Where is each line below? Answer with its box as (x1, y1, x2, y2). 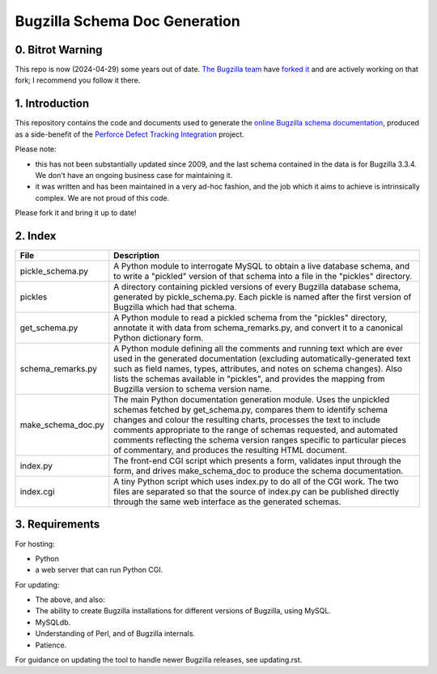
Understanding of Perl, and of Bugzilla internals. (35, 629, 196, 638)
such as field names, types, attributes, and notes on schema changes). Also (113, 363, 403, 374)
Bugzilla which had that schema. (113, 302, 237, 312)
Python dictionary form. (113, 333, 204, 343)
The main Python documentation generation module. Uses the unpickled (113, 394, 390, 405)
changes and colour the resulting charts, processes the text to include (113, 414, 380, 425)
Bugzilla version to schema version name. (113, 384, 273, 394)
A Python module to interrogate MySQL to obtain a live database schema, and (113, 261, 410, 271)
